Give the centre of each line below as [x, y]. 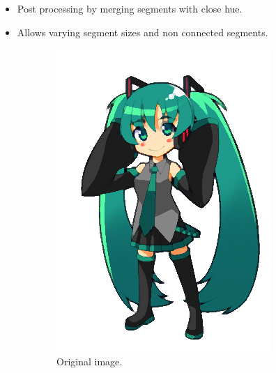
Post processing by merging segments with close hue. [130, 8]
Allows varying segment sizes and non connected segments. [143, 32]
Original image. [90, 361]
